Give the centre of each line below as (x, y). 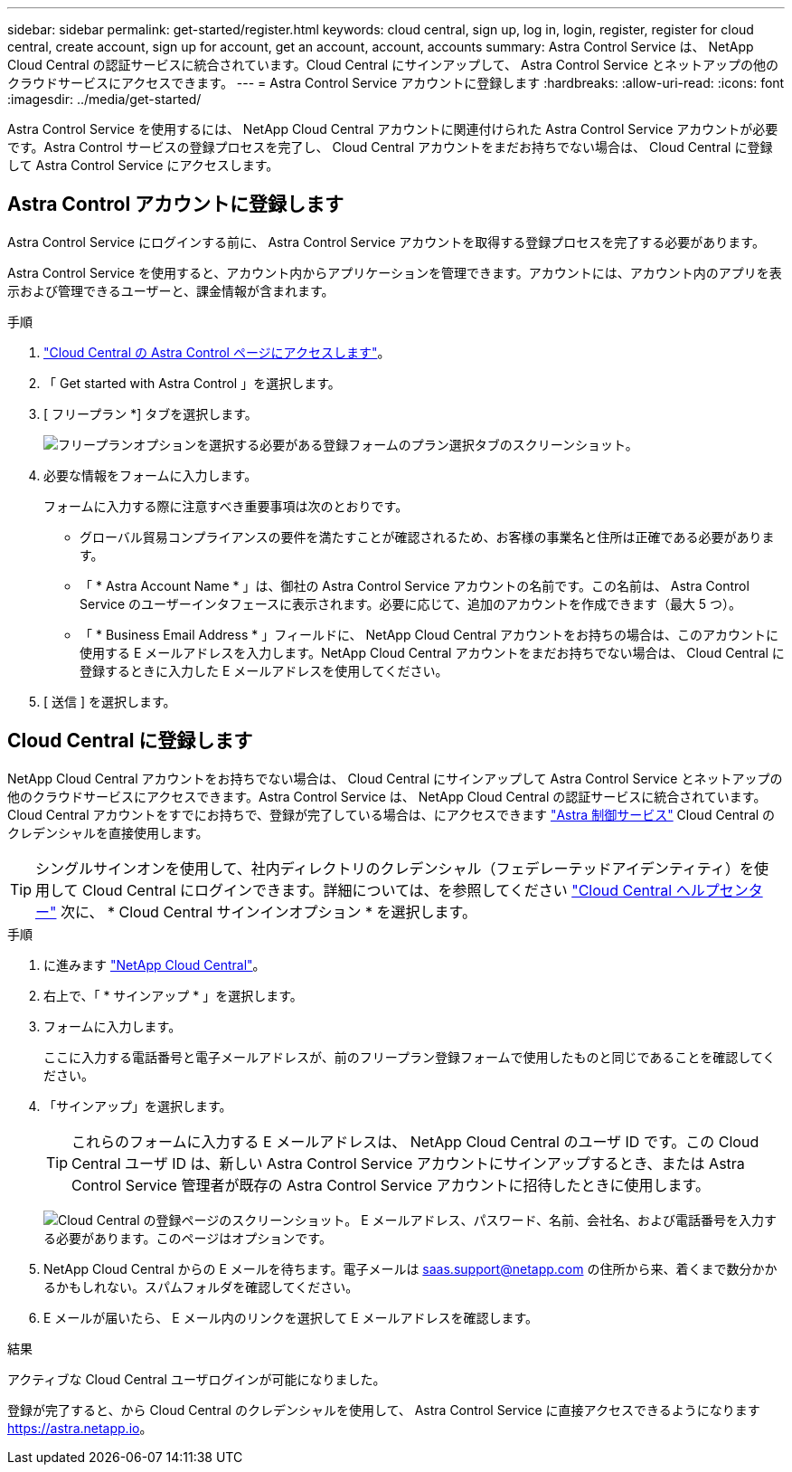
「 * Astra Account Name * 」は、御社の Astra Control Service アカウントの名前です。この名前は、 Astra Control (415, 585)
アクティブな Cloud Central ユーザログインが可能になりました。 (197, 1379)
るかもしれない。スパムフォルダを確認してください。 (201, 1287)
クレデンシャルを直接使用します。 (108, 832)
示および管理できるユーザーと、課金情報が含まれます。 (171, 290)
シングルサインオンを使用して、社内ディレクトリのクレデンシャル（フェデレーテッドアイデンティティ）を (395, 868)
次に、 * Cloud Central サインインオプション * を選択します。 (268, 912)
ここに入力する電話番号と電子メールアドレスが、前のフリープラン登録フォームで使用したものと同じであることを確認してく (410, 1057)
